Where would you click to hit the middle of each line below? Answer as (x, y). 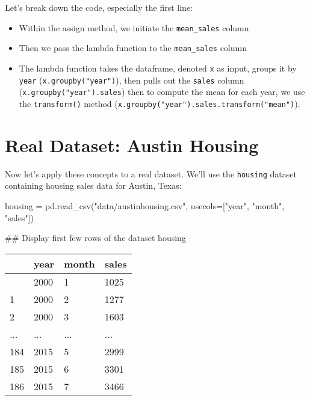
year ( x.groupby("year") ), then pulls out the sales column (132, 80)
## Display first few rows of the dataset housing (95, 238)
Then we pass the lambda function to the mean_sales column (133, 48)
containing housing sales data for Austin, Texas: (93, 185)
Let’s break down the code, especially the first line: (99, 7)
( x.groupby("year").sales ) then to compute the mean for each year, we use (162, 92)
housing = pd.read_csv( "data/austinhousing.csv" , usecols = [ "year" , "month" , (145, 205)
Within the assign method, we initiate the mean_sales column (134, 27)
